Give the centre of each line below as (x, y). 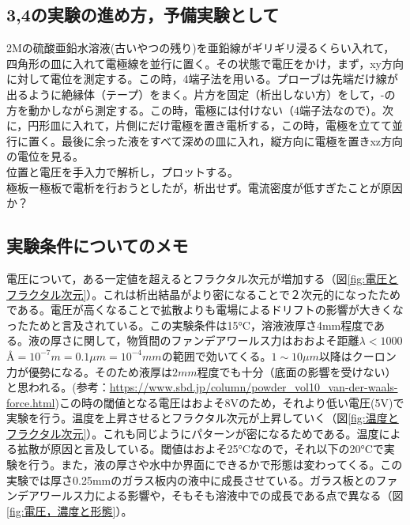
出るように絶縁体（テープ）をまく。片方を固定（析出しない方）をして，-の (201, 94)
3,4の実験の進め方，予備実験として (143, 15)
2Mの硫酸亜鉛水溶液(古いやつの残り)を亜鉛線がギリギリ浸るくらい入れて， (201, 48)
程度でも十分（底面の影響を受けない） (297, 371)
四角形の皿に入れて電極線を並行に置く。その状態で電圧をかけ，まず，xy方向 (205, 63)
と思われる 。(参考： (58, 387)
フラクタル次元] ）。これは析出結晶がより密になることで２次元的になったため (203, 294)
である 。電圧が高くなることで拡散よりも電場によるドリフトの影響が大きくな (205, 310)
